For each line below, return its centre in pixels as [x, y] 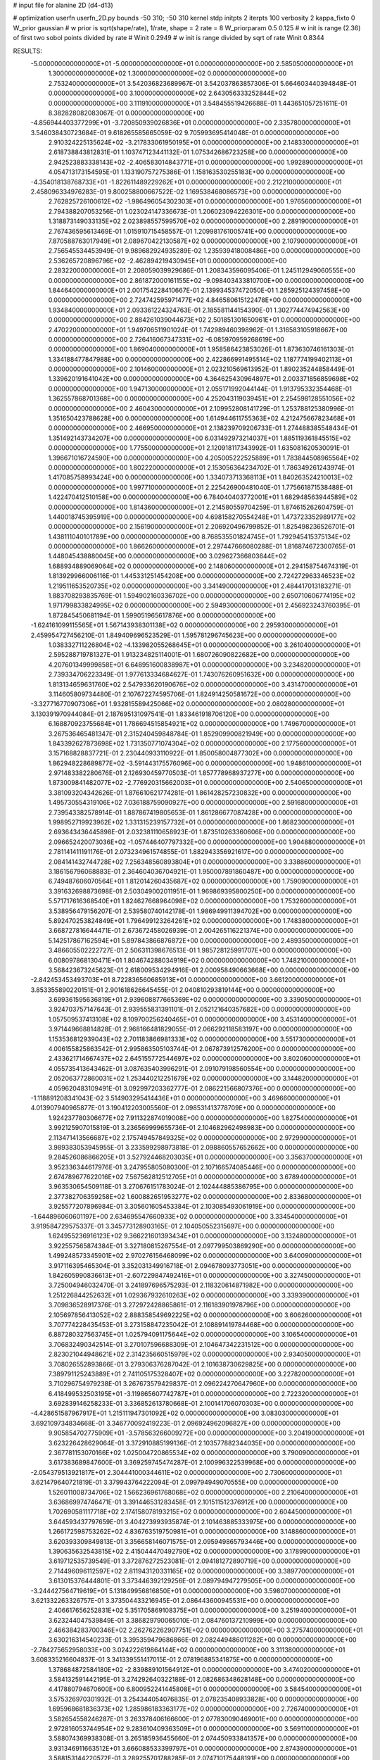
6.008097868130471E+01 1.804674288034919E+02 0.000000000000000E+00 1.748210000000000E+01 [202, 960]
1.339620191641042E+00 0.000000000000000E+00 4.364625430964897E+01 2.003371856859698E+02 [203, 379]
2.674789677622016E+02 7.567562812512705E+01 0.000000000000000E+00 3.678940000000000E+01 [202, 1177]
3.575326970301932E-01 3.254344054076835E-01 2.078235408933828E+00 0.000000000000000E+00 [203, 1699]
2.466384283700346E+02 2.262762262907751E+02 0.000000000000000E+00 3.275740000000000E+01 [205, 1630]
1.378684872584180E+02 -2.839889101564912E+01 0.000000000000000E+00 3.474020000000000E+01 [204, 1669]
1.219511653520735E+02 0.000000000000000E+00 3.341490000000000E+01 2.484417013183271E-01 [199, 586]
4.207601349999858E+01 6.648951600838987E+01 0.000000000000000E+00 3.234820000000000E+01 [204, 665]
